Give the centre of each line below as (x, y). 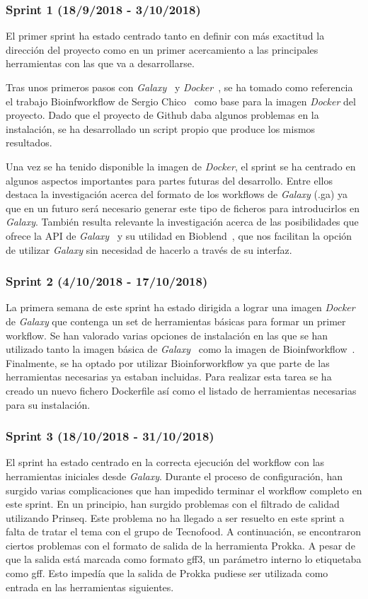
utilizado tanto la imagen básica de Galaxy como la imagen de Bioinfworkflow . (180, 349)
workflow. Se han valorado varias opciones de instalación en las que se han (167, 335)
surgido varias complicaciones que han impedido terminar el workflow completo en (184, 490)
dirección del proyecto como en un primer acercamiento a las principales (162, 49)
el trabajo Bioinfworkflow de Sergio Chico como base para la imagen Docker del (181, 101)
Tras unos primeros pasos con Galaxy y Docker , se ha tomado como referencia (179, 87)
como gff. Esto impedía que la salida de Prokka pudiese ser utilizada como (167, 573)
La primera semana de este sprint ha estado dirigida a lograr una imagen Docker (180, 307)
